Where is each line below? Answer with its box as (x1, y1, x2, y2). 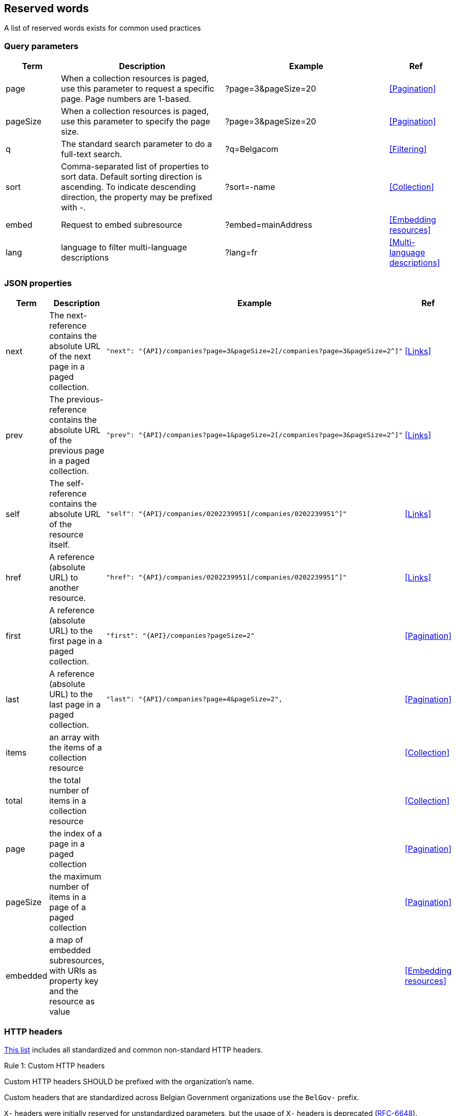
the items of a (49, 742, 102, 753)
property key (49, 975, 99, 986)
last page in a (49, 699, 101, 710)
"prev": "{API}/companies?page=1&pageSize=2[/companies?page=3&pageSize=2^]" (106, 431, 403, 439)
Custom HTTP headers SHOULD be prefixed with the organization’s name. (4, 1077, 254, 1086)
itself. (49, 539, 70, 550)
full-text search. (61, 149, 122, 160)
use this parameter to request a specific (61, 83, 214, 94)
